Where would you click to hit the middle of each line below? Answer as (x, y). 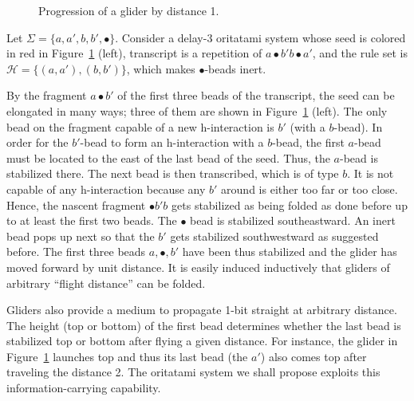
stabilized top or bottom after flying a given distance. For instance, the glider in (202, 341)
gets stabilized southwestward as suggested (274, 236)
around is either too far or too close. (310, 189)
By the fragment (47, 95)
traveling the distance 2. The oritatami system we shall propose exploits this (193, 372)
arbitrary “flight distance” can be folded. (106, 283)
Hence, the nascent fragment (76, 204)
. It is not (371, 173)
